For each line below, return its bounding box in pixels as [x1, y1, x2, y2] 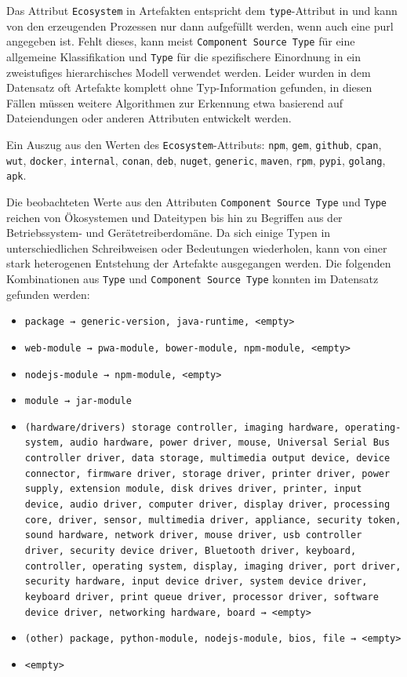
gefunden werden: [6, 286, 90, 302]
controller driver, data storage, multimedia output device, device [24, 453, 391, 464]
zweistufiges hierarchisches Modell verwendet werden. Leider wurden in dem [6, 64, 371, 80]
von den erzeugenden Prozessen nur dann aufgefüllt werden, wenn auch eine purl [6, 17, 394, 34]
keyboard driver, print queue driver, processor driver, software [24, 591, 379, 603]
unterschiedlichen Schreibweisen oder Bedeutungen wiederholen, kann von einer [6, 239, 387, 256]
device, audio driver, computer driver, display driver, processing [24, 499, 391, 511]
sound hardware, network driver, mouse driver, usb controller [24, 530, 362, 541]
